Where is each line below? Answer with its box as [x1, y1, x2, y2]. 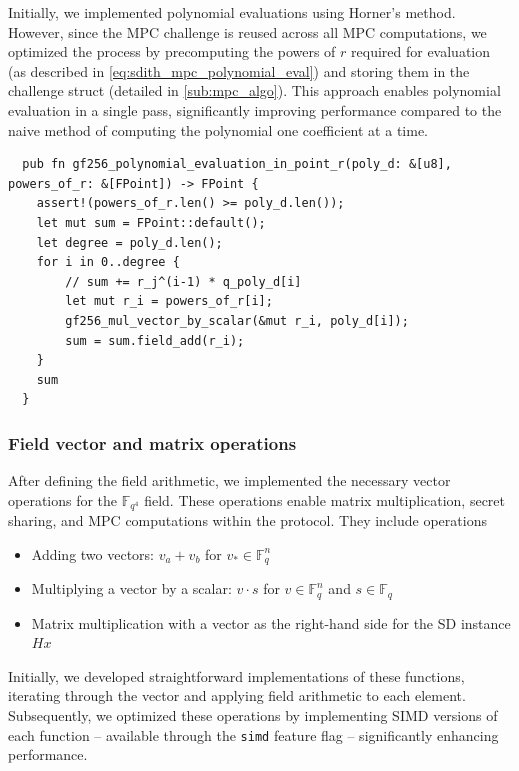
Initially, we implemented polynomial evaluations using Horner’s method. [8, 2, 456, 22]
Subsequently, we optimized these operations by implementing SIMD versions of [8, 705, 498, 726]
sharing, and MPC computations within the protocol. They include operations [8, 510, 487, 531]
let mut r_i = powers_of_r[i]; [65, 294, 273, 309]
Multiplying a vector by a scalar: [31, 578, 232, 599]
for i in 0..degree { [36, 255, 180, 270]
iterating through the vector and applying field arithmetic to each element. [8, 685, 466, 706]
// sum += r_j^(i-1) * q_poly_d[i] [65, 274, 302, 289]
